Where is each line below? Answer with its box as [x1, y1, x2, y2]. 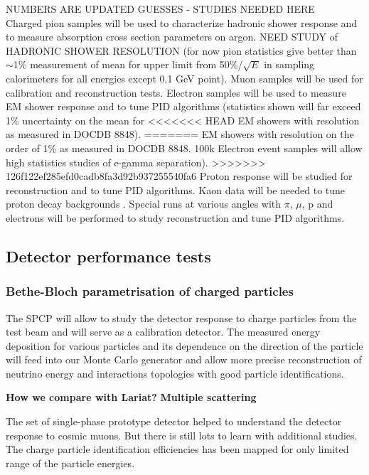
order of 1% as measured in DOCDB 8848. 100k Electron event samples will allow [6, 140, 363, 155]
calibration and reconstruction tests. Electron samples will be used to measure [6, 85, 346, 100]
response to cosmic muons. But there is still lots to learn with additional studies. [6, 427, 358, 442]
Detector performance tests [6, 245, 211, 267]
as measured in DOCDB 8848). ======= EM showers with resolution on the [6, 127, 354, 142]
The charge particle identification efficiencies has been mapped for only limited [6, 442, 349, 457]
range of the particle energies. [6, 455, 135, 470]
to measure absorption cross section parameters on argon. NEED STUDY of [6, 29, 338, 44]
